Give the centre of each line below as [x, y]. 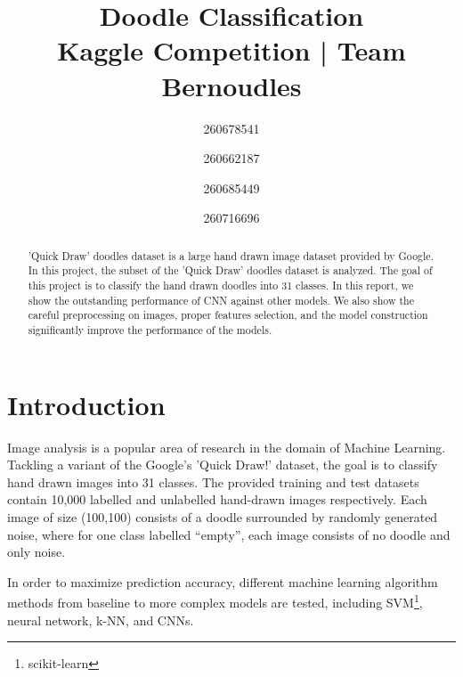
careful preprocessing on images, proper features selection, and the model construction [228, 315]
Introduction [86, 404]
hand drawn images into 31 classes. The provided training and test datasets [213, 481]
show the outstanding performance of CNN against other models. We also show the [221, 300]
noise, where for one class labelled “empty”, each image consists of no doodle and [229, 534]
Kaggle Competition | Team [231, 50]
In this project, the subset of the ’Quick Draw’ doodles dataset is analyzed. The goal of [230, 270]
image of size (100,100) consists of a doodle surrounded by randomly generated [223, 516]
